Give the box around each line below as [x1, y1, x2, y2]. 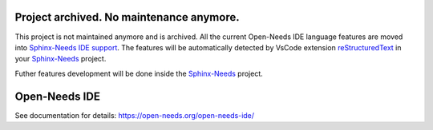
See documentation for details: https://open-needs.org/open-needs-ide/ [14, 110, 255, 120]
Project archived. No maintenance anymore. [14, 10, 240, 24]
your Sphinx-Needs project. [14, 54, 107, 64]
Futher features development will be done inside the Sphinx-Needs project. [14, 69, 264, 78]
